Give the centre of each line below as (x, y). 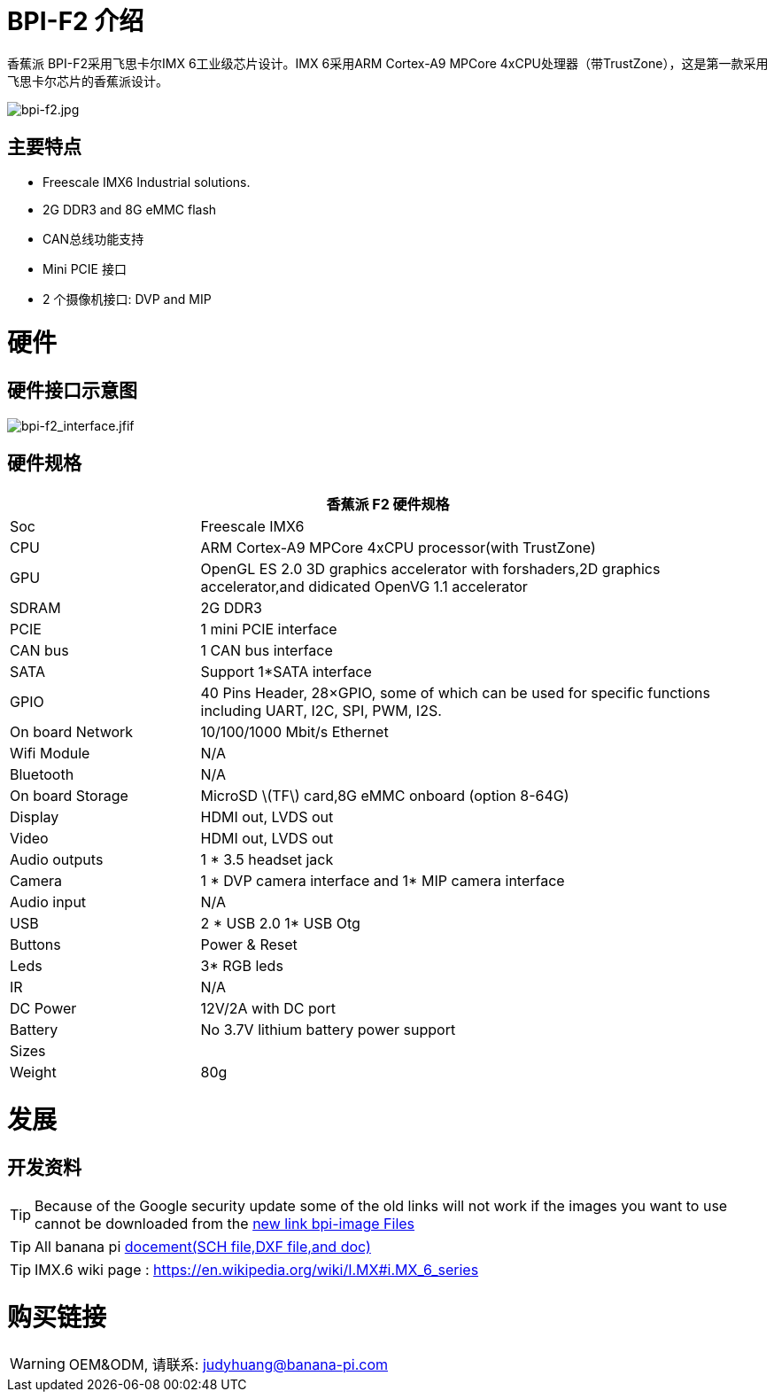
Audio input (48, 902)
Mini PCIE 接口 (85, 268)
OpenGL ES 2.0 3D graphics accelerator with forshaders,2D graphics (430, 569)
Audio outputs (57, 860)
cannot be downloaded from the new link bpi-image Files (225, 1224)
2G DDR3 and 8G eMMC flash (130, 209)
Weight (33, 1073)
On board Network (72, 732)
